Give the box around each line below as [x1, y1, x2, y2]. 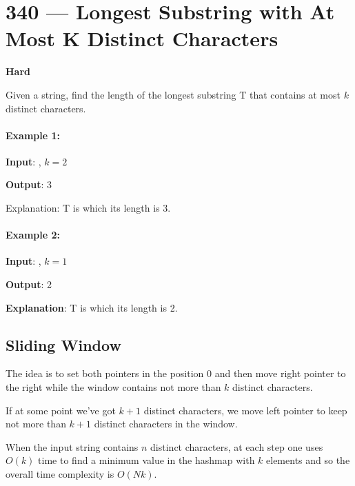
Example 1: [6, 128, 60, 142]
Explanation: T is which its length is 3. [6, 201, 171, 215]
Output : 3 [6, 177, 52, 192]
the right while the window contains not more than [6, 380, 221, 394]
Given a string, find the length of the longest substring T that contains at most [6, 87, 341, 101]
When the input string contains [6, 439, 139, 454]
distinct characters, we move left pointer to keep [143, 403, 347, 417]
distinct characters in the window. [94, 416, 238, 431]
